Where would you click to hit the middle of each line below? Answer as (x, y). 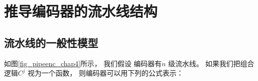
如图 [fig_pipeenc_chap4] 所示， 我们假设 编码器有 (83, 63)
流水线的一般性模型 (51, 42)
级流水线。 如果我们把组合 (211, 63)
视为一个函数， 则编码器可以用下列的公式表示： (106, 73)
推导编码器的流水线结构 (81, 11)
